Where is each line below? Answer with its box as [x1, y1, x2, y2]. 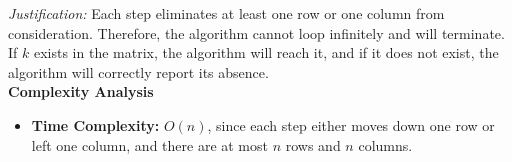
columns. [358, 134, 413, 155]
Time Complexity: [31, 114, 160, 135]
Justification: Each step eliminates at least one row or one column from [8, 3, 445, 23]
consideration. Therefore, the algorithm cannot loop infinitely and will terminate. [8, 22, 505, 43]
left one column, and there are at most [31, 134, 268, 155]
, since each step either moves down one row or [207, 114, 495, 135]
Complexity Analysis [8, 81, 154, 102]
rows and [285, 134, 341, 155]
